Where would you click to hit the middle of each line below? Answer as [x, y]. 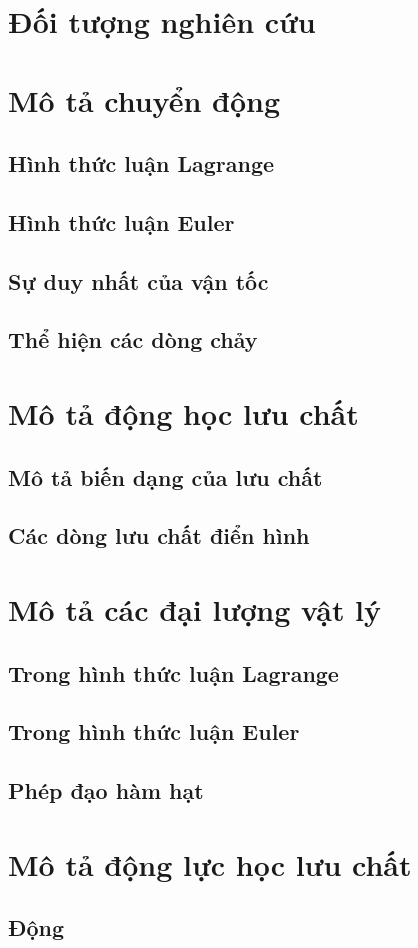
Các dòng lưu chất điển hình [159, 535]
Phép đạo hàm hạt [106, 790]
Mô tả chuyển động [144, 99]
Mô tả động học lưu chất [183, 413]
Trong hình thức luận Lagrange [173, 672]
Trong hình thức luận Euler [154, 731]
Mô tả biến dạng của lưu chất [165, 476]
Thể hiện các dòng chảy [133, 339]
